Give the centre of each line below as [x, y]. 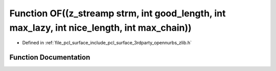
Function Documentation [50, 57]
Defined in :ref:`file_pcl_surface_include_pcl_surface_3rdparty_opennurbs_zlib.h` [107, 43]
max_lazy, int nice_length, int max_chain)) [100, 28]
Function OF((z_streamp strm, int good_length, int [118, 13]
